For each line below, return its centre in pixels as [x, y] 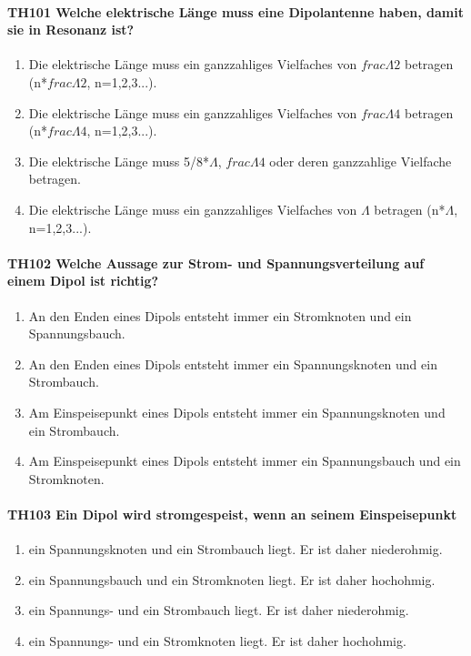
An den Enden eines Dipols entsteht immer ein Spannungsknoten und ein [233, 363]
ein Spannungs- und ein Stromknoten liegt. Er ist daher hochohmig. [217, 640]
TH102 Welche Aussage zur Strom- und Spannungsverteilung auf [216, 262]
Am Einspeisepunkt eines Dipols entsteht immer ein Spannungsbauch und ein [245, 461]
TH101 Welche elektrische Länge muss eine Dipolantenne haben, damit [235, 11]
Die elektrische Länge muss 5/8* [119, 161]
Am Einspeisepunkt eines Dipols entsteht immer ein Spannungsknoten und [237, 412]
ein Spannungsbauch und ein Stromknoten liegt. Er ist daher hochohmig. [232, 579]
